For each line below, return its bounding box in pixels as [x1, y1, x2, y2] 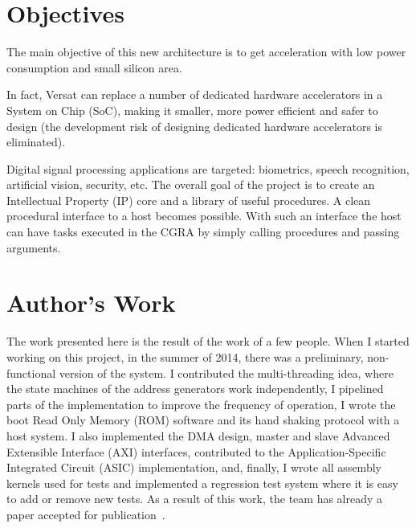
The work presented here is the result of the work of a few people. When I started [6, 333, 410, 350]
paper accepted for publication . [6, 505, 165, 522]
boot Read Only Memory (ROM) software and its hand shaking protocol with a [6, 411, 400, 428]
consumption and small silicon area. [6, 59, 182, 76]
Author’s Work [6, 286, 176, 319]
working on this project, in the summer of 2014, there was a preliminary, [6, 348, 364, 365]
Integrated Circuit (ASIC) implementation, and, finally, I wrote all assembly [6, 459, 381, 476]
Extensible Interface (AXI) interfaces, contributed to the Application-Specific [6, 443, 386, 460]
